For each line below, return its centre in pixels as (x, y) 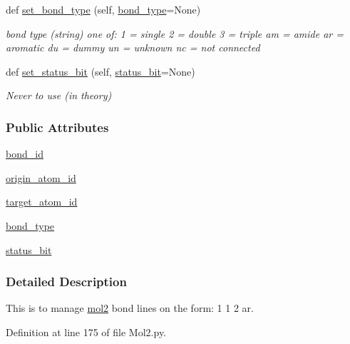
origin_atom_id (41, 177)
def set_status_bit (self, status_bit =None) (101, 71)
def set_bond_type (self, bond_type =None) (103, 9)
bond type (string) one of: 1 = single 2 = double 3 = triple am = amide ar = (175, 33)
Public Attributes (57, 127)
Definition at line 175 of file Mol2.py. (86, 332)
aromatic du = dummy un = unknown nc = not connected (133, 47)
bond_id (25, 154)
